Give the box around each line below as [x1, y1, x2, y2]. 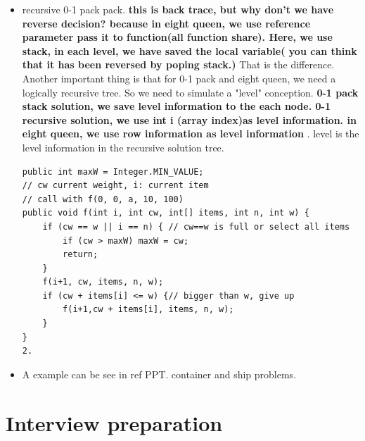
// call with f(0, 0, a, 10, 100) [22, 194, 184, 204]
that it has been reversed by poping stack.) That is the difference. [22, 57, 335, 72]
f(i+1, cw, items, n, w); [42, 277, 164, 287]
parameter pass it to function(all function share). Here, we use [22, 30, 333, 44]
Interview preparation [6, 408, 223, 437]
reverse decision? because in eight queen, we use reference [22, 15, 311, 30]
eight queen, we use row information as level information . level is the [22, 126, 359, 141]
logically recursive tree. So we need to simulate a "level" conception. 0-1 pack [22, 85, 359, 99]
